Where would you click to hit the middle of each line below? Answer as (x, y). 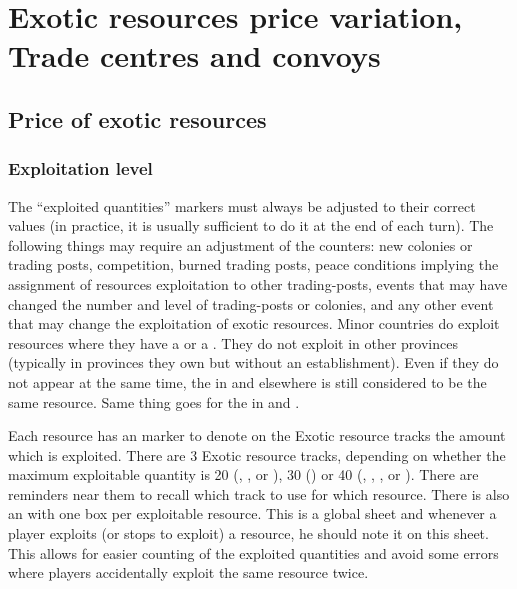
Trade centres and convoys (194, 55)
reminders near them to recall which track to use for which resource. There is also (259, 493)
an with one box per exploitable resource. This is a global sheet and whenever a (252, 513)
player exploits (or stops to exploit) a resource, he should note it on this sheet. (248, 533)
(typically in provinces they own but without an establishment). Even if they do (253, 362)
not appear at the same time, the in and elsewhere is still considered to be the (247, 381)
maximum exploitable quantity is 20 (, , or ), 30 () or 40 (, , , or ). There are (243, 474)
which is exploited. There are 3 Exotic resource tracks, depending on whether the (257, 454)
